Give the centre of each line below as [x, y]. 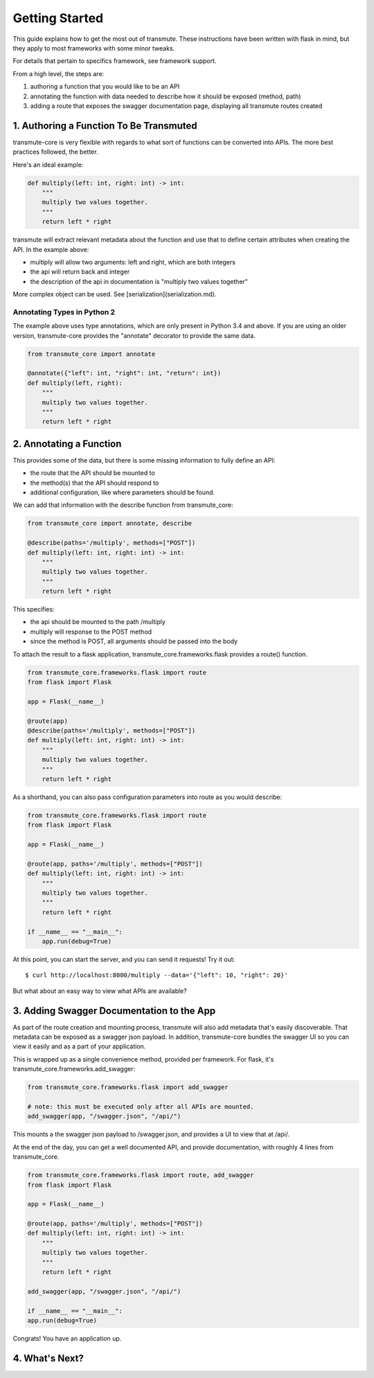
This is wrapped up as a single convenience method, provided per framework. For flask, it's [143, 1059]
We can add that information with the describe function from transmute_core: [123, 505]
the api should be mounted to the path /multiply [98, 622]
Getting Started [58, 18]
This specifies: [34, 609]
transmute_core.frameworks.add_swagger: [74, 1069]
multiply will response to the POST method [91, 632]
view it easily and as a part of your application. [79, 1046]
